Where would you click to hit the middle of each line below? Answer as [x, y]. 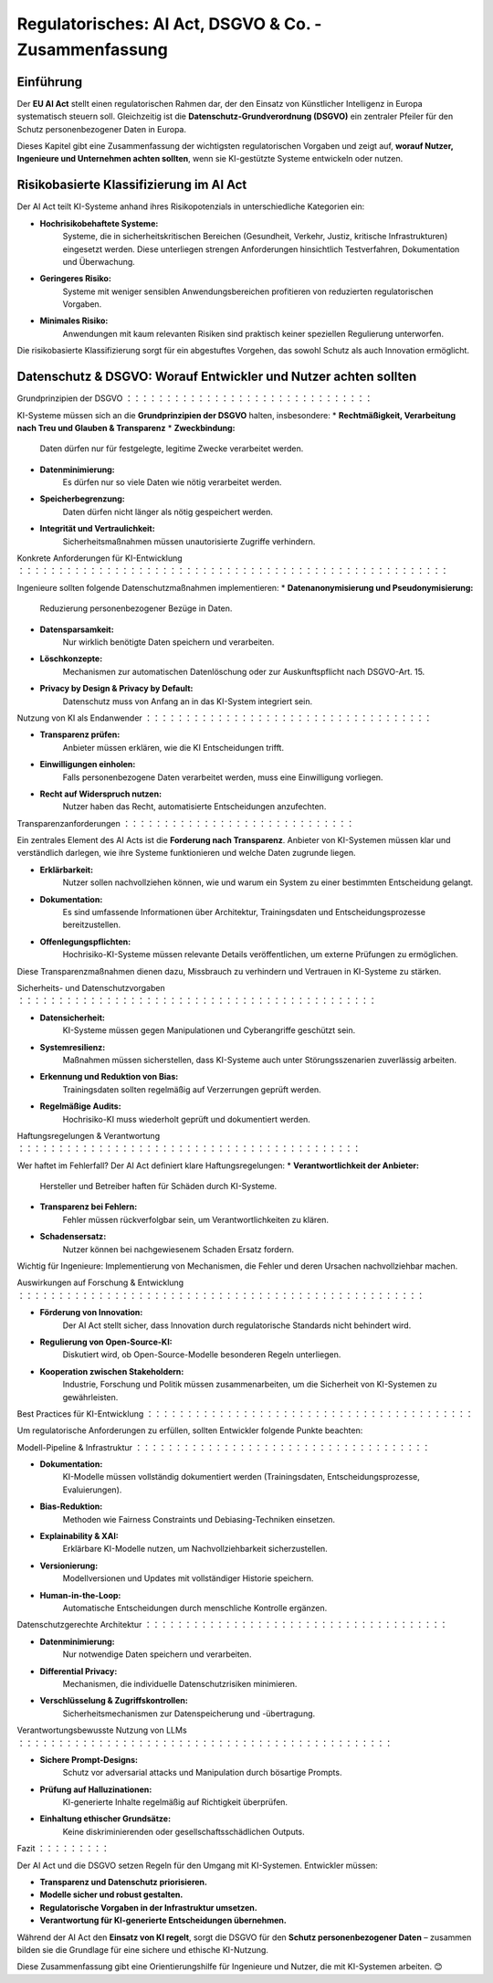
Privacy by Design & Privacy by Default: [116, 689]
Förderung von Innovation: [91, 1313]
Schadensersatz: [73, 1237]
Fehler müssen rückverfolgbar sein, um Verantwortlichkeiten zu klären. [195, 1219]
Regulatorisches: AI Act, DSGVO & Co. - [169, 24]
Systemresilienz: [73, 1047]
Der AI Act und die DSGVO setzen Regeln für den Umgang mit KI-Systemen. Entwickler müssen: [197, 1865]
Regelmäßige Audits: [81, 1106]
